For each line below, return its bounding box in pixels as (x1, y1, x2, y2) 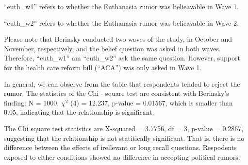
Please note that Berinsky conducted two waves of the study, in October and (4, 34, 232, 44)
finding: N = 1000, (4, 97, 59, 107)
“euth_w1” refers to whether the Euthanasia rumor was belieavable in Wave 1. (4, 1, 239, 11)
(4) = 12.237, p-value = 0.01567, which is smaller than (70, 97, 233, 107)
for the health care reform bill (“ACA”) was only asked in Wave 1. (4, 62, 202, 72)
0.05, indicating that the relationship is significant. (4, 107, 154, 117)
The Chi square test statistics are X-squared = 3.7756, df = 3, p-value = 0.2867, (4, 123, 244, 133)
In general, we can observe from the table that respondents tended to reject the (4, 78, 240, 89)
